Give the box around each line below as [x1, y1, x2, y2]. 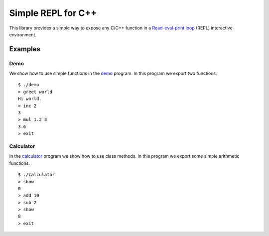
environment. [9, 31, 37, 37]
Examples [9, 45, 41, 53]
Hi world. [18, 96, 42, 102]
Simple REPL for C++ [9, 7, 97, 18]
